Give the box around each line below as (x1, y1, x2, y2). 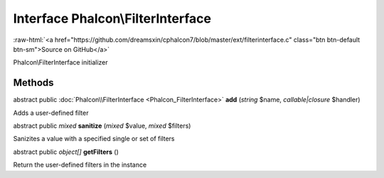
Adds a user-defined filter (13, 109, 89, 117)
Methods (13, 77, 54, 89)
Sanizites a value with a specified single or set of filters (13, 135, 175, 143)
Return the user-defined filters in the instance (13, 160, 147, 169)
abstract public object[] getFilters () (13, 148, 119, 156)
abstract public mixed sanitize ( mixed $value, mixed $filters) (13, 121, 191, 130)
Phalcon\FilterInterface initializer (13, 58, 108, 67)
